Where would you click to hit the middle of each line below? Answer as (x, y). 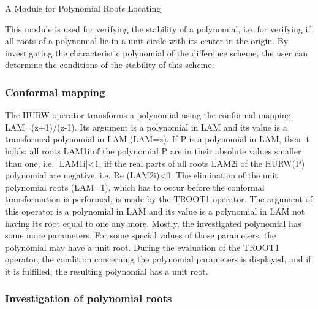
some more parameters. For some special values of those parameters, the (141, 235)
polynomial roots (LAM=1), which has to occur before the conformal (135, 187)
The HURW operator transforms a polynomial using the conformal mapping (148, 115)
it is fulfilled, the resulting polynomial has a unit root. (107, 271)
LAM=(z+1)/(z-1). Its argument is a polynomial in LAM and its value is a (146, 127)
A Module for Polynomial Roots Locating (83, 8)
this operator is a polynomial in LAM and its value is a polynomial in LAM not (155, 211)
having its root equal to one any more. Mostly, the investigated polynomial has (153, 223)
